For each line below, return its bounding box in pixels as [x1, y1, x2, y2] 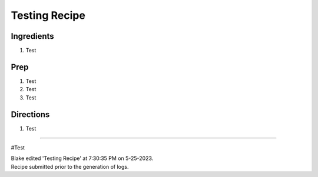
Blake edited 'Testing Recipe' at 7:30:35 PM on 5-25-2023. [11, 155, 154, 162]
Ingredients [11, 31, 54, 41]
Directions [11, 109, 50, 119]
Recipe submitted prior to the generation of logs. [11, 163, 129, 170]
